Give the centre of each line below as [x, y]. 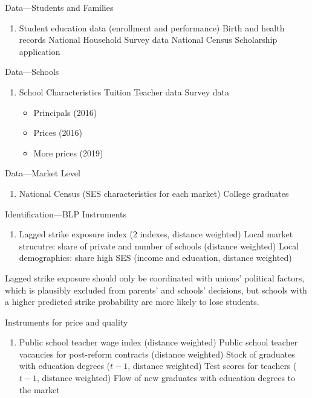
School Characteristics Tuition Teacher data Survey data [124, 91]
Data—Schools [32, 72]
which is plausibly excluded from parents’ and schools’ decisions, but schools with [156, 290]
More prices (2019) [68, 152]
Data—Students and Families [59, 7]
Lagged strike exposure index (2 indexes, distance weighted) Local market [156, 234]
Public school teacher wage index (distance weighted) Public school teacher [158, 342]
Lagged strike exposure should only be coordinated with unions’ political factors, [155, 278]
